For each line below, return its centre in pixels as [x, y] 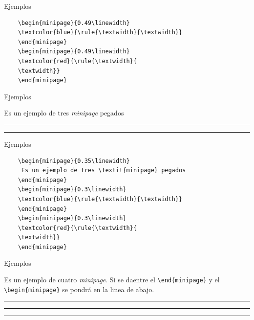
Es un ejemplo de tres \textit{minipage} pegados [104, 171]
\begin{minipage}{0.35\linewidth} [74, 161]
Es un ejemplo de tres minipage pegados [64, 113]
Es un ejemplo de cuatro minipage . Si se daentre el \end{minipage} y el [112, 280]
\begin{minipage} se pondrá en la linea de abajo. [79, 289]
